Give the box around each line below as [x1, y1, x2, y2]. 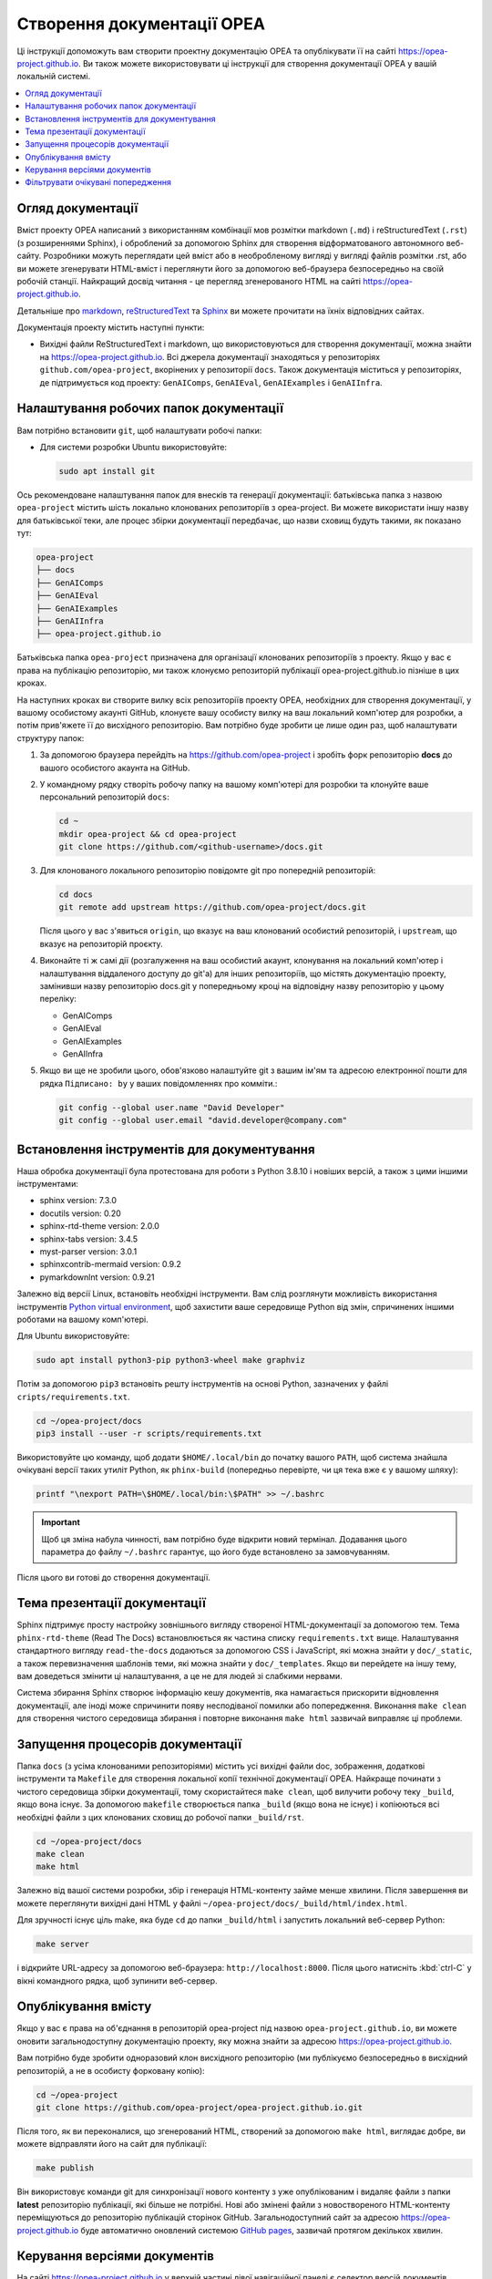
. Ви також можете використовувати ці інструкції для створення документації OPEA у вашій [77, 57, 437, 68]
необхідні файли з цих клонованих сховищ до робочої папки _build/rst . [16, 1811, 304, 1822]
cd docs [58, 890, 93, 900]
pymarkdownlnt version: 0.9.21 [39, 1272, 155, 1283]
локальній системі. [16, 71, 91, 82]
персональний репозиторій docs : [39, 791, 170, 802]
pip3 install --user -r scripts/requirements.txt [36, 1428, 262, 1439]
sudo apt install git [58, 466, 156, 476]
